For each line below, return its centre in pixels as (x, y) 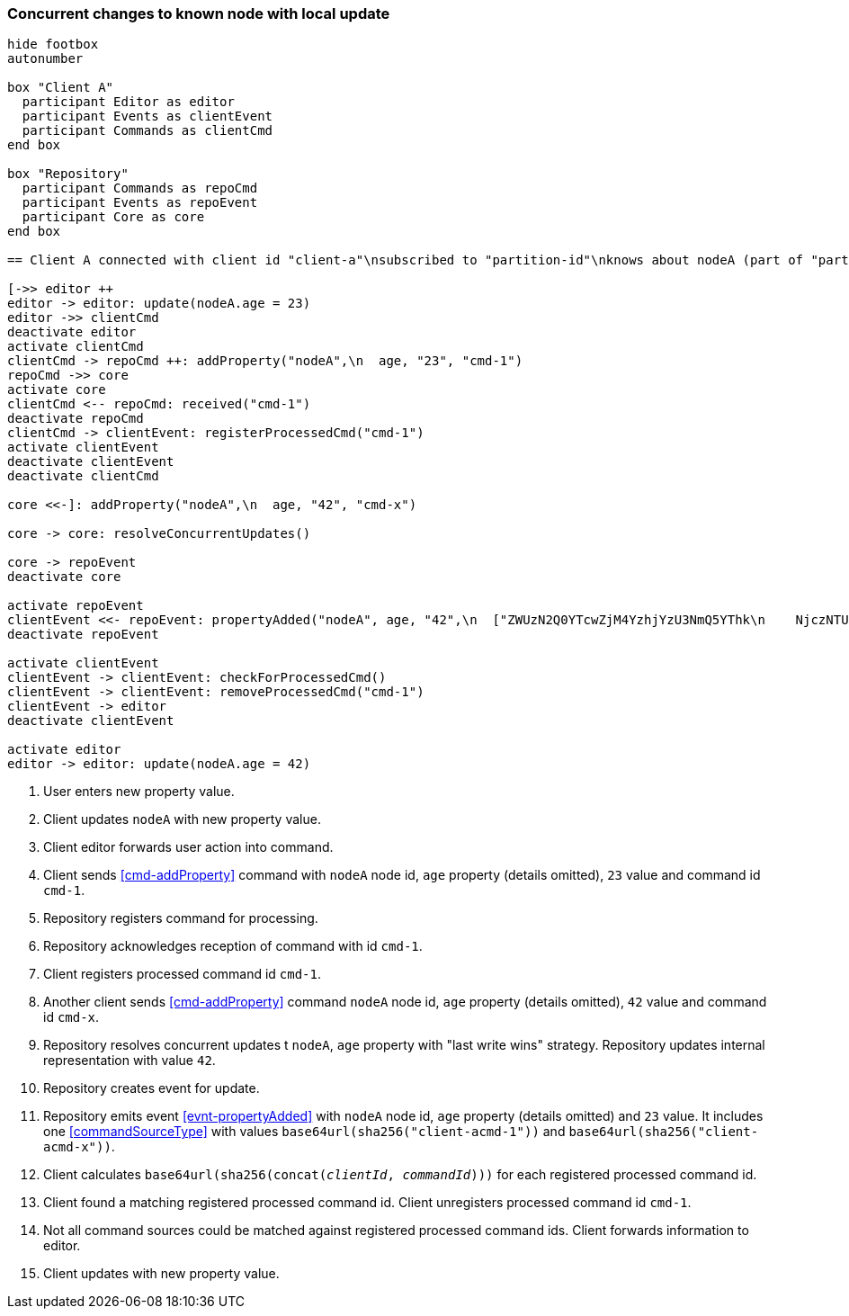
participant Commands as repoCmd (140, 188)
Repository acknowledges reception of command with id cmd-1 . (233, 946)
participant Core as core (113, 217)
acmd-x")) (77, 1147)
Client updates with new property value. (161, 1274)
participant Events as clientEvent (147, 116)
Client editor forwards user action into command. (188, 847)
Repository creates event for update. (152, 1088)
